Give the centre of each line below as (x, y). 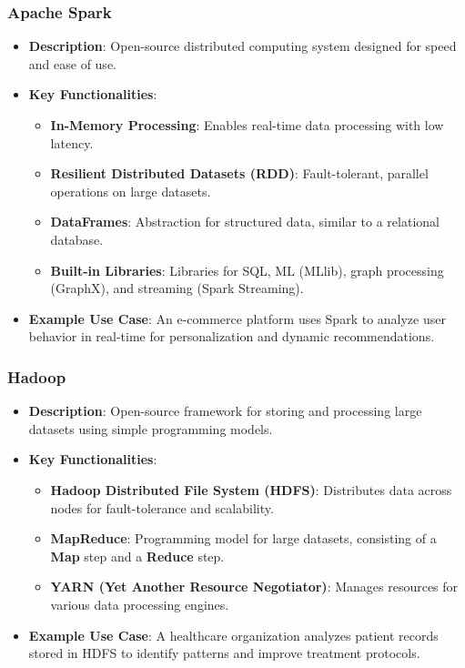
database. (77, 239)
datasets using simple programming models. (151, 428)
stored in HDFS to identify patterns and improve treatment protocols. (224, 653)
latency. (72, 142)
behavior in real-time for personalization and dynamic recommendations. (232, 336)
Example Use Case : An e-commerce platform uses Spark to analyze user (237, 318)
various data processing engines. (140, 604)
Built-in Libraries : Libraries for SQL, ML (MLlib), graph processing (247, 270)
